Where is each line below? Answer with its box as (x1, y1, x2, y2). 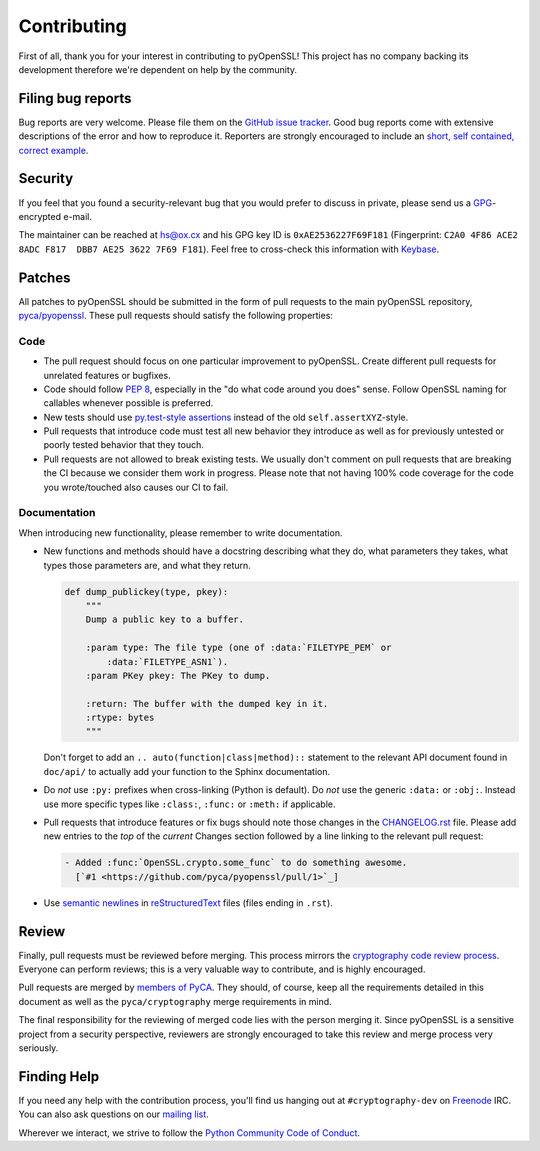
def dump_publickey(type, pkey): (64, 586, 229, 597)
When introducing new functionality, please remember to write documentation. (18, 526, 343, 539)
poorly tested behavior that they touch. (43, 439, 204, 451)
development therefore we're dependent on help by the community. (18, 63, 298, 75)
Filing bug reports (18, 90, 132, 107)
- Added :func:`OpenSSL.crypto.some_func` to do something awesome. (64, 857, 408, 869)
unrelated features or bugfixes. (43, 369, 171, 381)
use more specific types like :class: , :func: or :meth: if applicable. (43, 798, 336, 810)
